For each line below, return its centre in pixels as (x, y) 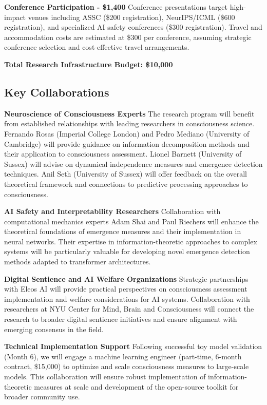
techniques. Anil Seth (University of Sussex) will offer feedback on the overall (126, 174)
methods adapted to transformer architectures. (78, 262)
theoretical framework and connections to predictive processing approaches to (126, 184)
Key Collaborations (57, 92)
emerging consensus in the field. (54, 329)
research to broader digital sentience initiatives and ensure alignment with (121, 319)
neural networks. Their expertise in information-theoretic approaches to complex (131, 241)
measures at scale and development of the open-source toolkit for (136, 386)
